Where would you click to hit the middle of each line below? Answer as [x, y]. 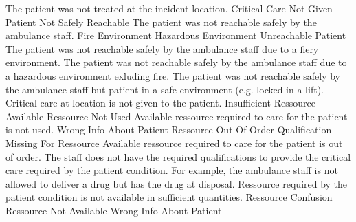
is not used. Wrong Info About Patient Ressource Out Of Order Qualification [169, 130]
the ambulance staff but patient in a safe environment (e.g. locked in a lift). [165, 89]
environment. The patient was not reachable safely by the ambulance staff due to [176, 62]
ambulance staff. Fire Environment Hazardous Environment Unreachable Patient [176, 35]
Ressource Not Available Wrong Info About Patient [114, 210]
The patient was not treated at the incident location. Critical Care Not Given [169, 8]
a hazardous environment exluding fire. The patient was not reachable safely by [173, 75]
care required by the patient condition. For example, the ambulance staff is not [172, 170]
